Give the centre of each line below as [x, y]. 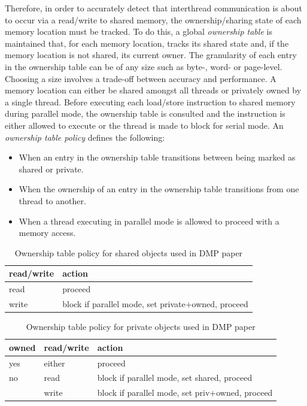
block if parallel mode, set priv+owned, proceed [185, 393]
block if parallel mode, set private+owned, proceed [155, 303]
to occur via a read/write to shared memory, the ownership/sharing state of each [153, 19]
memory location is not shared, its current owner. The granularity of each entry [151, 55]
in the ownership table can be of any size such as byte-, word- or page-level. [144, 66]
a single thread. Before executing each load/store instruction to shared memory [150, 101]
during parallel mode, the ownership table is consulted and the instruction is [145, 113]
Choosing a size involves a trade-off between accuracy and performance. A [141, 78]
